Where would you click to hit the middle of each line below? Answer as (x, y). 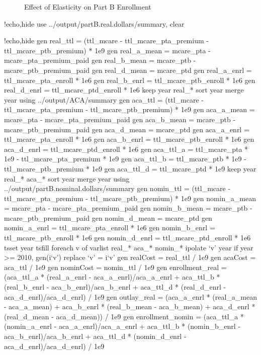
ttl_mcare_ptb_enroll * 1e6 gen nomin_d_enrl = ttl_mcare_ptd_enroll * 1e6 (127, 238)
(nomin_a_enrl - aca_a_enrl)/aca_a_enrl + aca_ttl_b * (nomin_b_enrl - (122, 326)
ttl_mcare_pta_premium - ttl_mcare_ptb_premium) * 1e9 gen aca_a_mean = (129, 109)
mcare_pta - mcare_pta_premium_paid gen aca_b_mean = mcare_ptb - (120, 119)
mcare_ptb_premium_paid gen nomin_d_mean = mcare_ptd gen (108, 217)
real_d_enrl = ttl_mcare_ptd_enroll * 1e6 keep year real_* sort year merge (124, 90)
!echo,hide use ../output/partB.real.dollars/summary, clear (94, 23)
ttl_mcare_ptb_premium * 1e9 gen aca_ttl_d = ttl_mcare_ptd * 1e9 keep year (130, 168)
